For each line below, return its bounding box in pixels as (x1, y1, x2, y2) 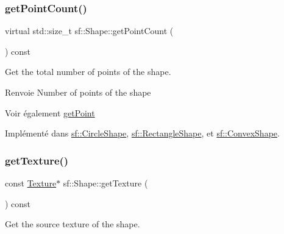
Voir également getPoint (5, 106, 95, 119)
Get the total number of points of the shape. (5, 65, 171, 78)
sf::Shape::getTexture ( (63, 177, 148, 189)
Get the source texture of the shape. (5, 218, 140, 230)
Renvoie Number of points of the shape (5, 86, 151, 98)
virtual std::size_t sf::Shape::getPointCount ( (5, 24, 174, 37)
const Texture (5, 177, 57, 189)
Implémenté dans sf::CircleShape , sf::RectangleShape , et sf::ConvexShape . (5, 127, 280, 140)
